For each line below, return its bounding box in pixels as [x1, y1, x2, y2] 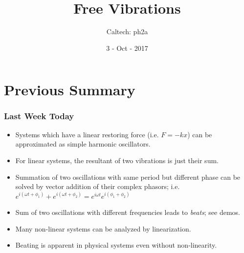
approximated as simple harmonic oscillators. [15, 139, 151, 149]
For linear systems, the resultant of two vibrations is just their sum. [15, 155, 219, 165]
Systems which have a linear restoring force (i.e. [15, 129, 159, 139]
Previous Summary [4, 80, 135, 100]
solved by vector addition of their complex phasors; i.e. [15, 181, 180, 191]
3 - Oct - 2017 [106, 42, 148, 53]
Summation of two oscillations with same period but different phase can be [15, 171, 241, 182]
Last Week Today [4, 110, 74, 122]
